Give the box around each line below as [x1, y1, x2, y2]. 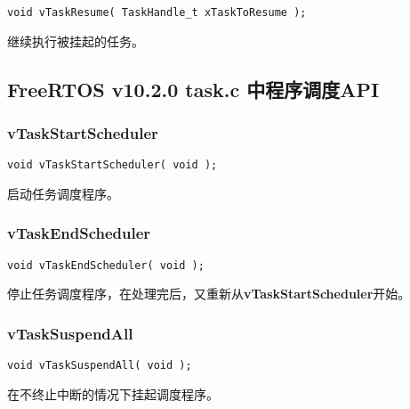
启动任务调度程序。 [7, 184, 119, 202]
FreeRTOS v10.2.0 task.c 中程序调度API [7, 75, 380, 102]
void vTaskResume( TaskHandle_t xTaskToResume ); [7, 6, 307, 19]
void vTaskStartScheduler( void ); [7, 159, 218, 172]
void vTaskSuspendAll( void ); [7, 359, 192, 372]
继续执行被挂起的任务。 [7, 31, 144, 50]
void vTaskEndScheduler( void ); [7, 258, 205, 272]
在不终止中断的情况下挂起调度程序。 [7, 384, 219, 403]
